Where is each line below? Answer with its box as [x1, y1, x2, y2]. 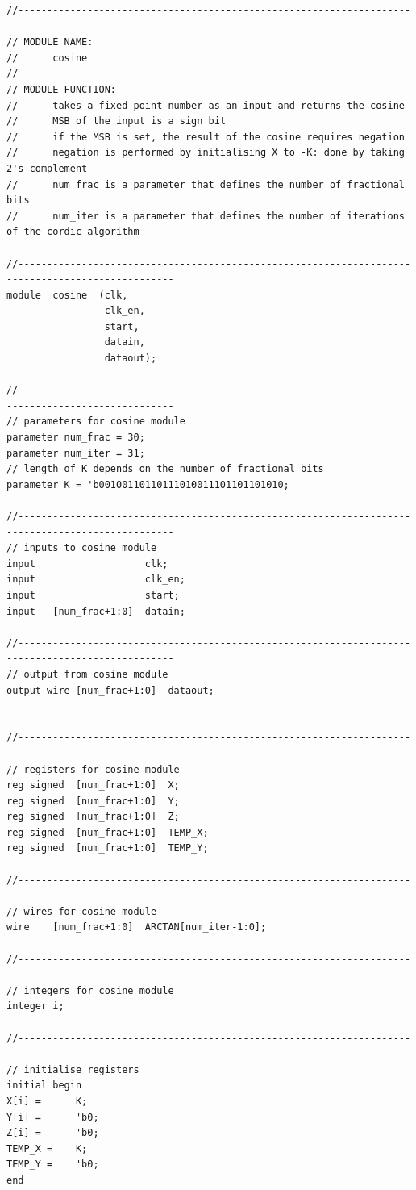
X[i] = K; [6, 1095, 88, 1107]
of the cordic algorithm [6, 226, 139, 238]
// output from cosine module [6, 668, 168, 680]
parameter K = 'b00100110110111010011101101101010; [6, 478, 289, 491]
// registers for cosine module [6, 763, 180, 775]
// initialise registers [6, 1063, 139, 1075]
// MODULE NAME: [6, 36, 94, 48]
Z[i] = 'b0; [6, 1127, 99, 1139]
